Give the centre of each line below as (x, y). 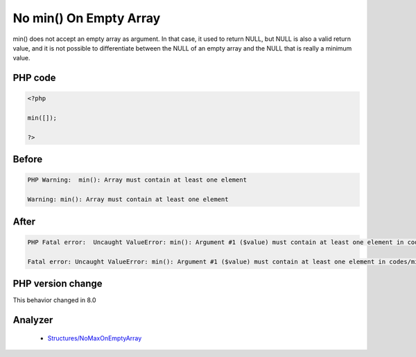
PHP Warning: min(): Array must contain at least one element (137, 180)
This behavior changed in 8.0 (54, 300)
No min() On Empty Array (87, 18)
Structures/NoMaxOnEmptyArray (95, 338)
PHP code (34, 78)
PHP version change (58, 284)
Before (28, 159)
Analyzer (33, 320)
